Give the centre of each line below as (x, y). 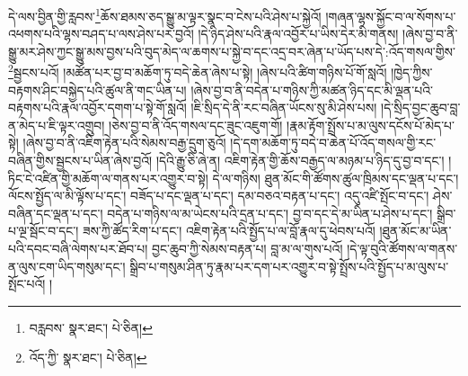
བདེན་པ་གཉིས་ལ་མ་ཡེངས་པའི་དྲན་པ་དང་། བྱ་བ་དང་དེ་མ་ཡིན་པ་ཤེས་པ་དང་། (270, 213)
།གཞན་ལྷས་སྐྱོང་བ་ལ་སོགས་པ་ (391, 16)
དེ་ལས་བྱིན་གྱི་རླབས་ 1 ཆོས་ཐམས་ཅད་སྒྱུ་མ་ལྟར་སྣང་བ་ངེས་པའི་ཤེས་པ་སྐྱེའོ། (165, 15)
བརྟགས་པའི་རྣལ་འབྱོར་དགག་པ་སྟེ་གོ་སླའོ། (97, 107)
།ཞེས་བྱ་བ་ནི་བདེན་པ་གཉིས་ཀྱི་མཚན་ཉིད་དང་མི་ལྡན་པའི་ (312, 90)
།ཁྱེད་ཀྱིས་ (412, 72)
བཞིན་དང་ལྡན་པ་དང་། (56, 213)
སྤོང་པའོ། (27, 284)
